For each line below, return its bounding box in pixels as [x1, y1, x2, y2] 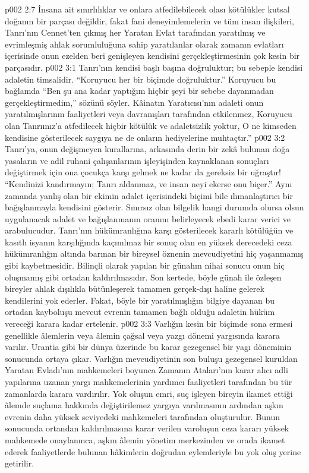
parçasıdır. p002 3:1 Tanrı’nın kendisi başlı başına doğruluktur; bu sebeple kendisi [5, 61, 303, 73]
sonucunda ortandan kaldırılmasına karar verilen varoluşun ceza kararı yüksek [5, 422, 289, 434]
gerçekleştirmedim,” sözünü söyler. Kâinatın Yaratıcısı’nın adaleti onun [5, 96, 264, 108]
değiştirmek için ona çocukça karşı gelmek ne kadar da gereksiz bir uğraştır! [5, 166, 281, 178]
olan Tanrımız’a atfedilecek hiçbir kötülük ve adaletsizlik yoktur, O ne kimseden [5, 119, 297, 131]
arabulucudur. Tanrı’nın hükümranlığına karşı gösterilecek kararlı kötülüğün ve [5, 224, 294, 236]
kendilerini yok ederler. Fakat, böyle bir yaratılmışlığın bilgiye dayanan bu [5, 294, 275, 306]
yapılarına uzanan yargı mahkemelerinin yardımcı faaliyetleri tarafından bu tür [5, 376, 292, 387]
